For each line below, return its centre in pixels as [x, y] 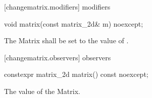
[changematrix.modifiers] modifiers [57, 7]
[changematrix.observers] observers [58, 57]
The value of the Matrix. [42, 91]
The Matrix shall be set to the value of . [66, 40]
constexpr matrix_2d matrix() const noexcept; [76, 74]
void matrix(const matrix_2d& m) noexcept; [74, 23]
